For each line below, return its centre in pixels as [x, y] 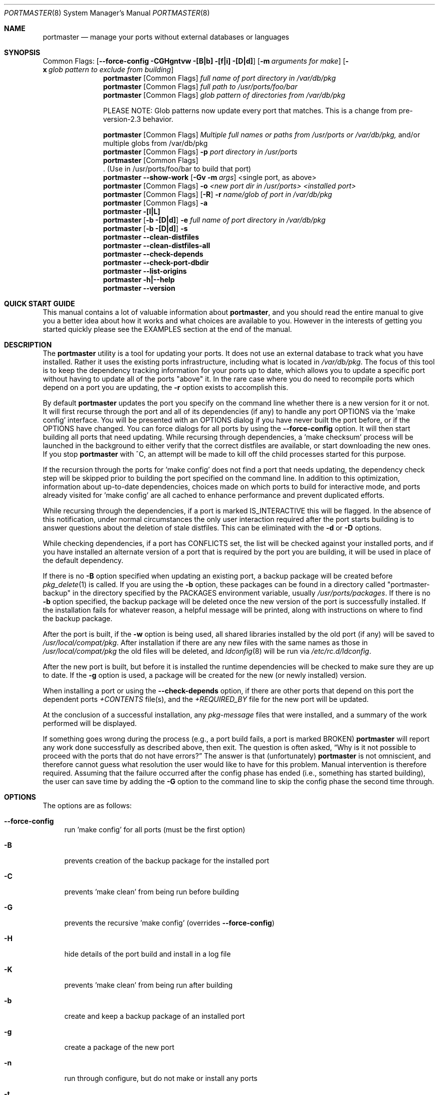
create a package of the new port [119, 1047]
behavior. [158, 119]
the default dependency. [83, 560]
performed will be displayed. [90, 723]
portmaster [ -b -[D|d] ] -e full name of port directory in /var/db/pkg [214, 220]
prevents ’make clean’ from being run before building [152, 892]
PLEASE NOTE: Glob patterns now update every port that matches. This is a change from [250, 111]
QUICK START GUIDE [40, 304]
